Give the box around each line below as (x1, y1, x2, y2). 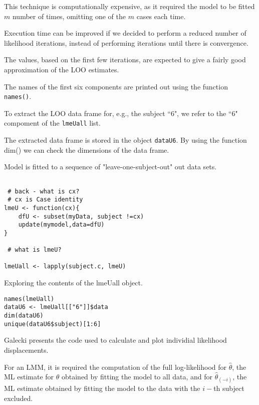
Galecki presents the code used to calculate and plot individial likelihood (4, 335, 227, 345)
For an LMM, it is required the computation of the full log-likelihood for (4, 361, 227, 372)
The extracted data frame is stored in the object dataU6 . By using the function (4, 135, 247, 145)
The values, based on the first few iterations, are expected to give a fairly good (4, 54, 246, 65)
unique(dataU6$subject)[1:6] (4, 320, 101, 328)
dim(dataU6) (4, 312, 44, 320)
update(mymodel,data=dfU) (18, 221, 105, 229)
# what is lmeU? (8, 246, 62, 254)
